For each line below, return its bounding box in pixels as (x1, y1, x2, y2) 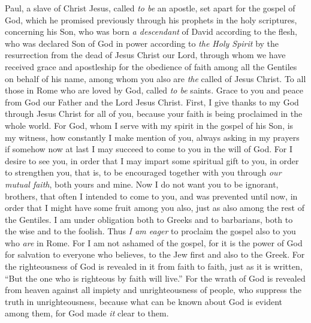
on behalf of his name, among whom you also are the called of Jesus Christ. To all (5, 72, 306, 84)
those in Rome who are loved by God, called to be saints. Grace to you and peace (5, 84, 303, 96)
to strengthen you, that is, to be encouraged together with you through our (5, 166, 282, 179)
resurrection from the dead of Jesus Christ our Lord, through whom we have (5, 49, 286, 61)
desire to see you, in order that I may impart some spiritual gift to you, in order (5, 154, 299, 167)
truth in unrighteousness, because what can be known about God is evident (5, 295, 282, 307)
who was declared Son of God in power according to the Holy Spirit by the (5, 37, 279, 49)
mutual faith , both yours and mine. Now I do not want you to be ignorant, (5, 177, 279, 190)
